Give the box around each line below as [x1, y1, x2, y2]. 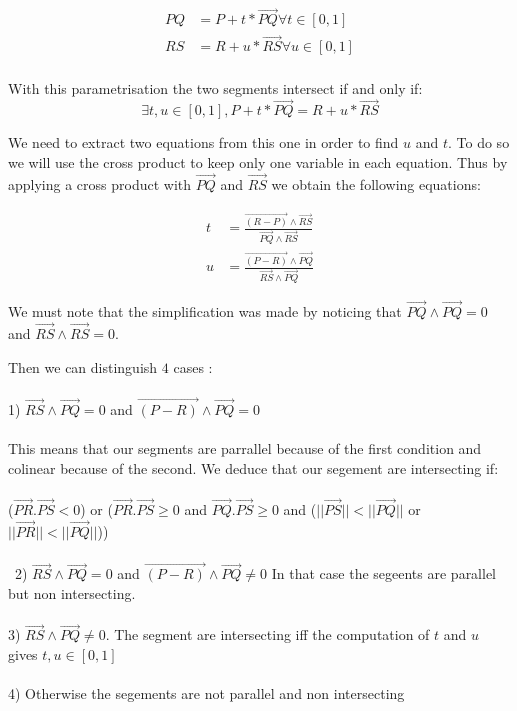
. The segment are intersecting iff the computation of [105, 624, 430, 645]
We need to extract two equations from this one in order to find [8, 132, 399, 153]
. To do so [448, 132, 510, 153]
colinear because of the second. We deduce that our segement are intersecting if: [8, 457, 499, 478]
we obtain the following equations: [271, 173, 481, 194]
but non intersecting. [8, 582, 136, 603]
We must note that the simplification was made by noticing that [8, 301, 402, 322]
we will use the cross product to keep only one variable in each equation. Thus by [8, 151, 508, 172]
